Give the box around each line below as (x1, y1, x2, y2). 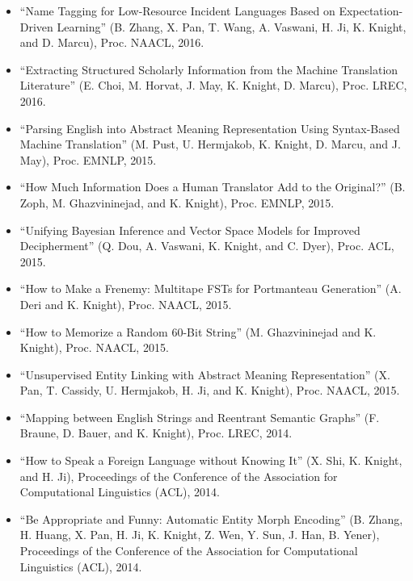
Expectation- (339, 2, 403, 19)
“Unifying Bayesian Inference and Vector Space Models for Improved (19, 221, 360, 238)
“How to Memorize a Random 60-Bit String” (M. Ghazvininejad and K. (19, 323, 377, 340)
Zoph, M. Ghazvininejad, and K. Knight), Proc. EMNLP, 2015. (19, 194, 335, 211)
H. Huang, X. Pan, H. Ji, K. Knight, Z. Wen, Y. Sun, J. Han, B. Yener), (19, 526, 380, 543)
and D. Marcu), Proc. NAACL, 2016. (19, 34, 204, 51)
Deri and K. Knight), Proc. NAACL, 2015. (19, 295, 232, 312)
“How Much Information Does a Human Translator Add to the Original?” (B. (19, 178, 406, 195)
